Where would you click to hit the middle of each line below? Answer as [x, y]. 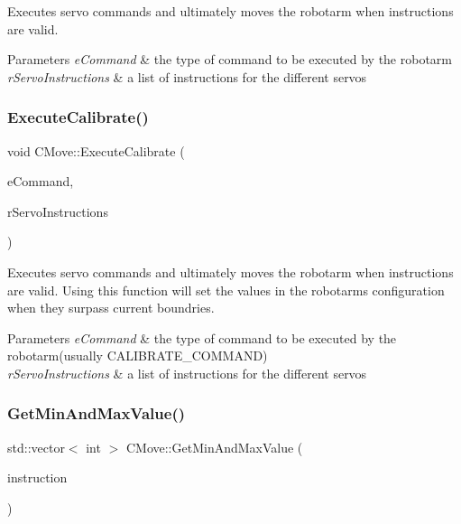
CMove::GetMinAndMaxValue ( [214, 447]
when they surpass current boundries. [111, 308]
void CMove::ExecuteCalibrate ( [96, 150]
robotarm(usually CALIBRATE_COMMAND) [138, 356]
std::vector [36, 447]
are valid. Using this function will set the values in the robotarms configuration [226, 290]
